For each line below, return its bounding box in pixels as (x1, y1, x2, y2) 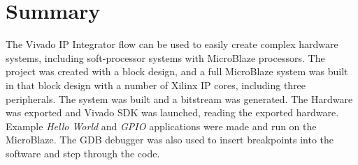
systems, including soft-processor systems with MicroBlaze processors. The (6, 50, 325, 65)
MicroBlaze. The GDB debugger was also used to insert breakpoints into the (6, 132, 334, 147)
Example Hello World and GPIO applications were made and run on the (6, 118, 317, 133)
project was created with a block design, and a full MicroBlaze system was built (6, 64, 348, 79)
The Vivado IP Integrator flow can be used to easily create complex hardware (6, 37, 338, 52)
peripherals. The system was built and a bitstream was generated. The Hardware (6, 91, 353, 106)
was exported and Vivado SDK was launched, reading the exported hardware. (6, 105, 339, 120)
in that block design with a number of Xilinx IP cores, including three (6, 77, 306, 92)
